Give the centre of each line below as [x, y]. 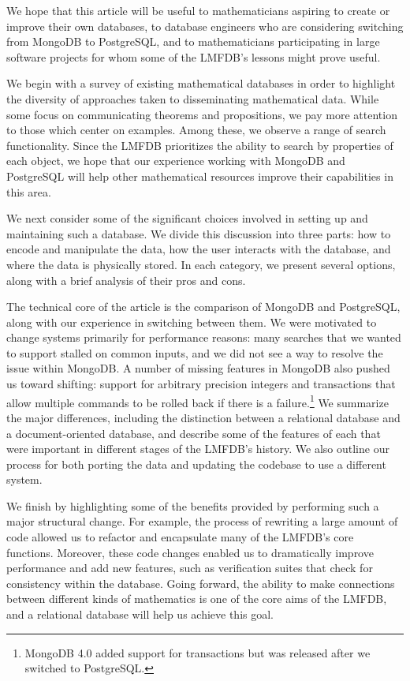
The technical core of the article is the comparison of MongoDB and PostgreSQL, [203, 307]
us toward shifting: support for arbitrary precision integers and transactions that [201, 384]
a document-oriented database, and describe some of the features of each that [194, 433]
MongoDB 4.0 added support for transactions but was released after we [198, 652]
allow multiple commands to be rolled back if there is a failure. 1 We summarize [198, 401]
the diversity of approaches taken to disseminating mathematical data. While [193, 98]
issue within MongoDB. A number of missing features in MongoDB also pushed [198, 368]
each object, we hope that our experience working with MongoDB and [176, 161]
